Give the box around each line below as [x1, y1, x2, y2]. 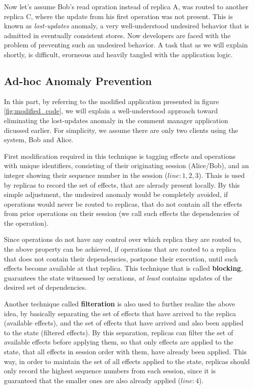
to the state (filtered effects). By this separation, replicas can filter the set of [4, 327, 233, 337]
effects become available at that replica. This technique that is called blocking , [4, 263, 243, 273]
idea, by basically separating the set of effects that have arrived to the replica [4, 308, 236, 318]
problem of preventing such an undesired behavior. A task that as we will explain [4, 40, 248, 50]
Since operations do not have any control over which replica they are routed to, [4, 234, 242, 244]
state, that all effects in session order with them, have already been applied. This [4, 346, 247, 357]
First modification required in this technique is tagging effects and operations [4, 151, 236, 161]
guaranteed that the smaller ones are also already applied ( [4, 375, 181, 385]
